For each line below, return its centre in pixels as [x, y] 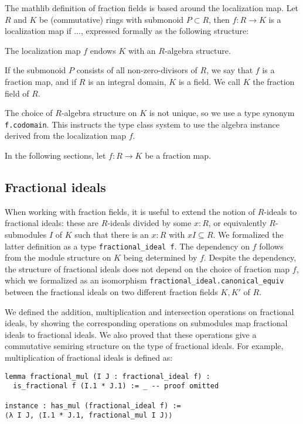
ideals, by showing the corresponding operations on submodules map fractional [146, 323]
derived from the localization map [65, 136]
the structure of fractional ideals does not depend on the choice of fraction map [147, 269]
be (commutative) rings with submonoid [112, 19]
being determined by [160, 257]
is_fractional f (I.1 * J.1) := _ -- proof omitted [116, 386]
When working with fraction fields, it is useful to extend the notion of [130, 211]
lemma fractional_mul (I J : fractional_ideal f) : [108, 376]
